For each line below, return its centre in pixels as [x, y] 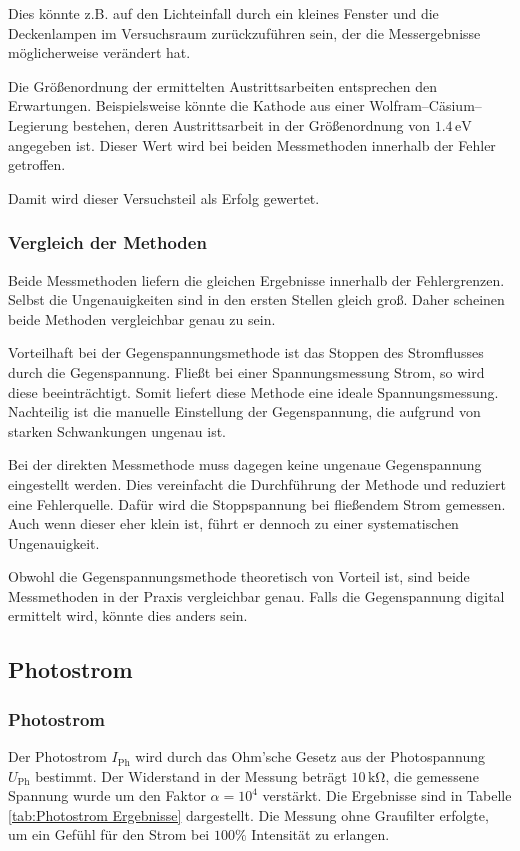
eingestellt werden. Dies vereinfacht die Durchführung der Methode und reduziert [257, 483]
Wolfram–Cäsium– [425, 105]
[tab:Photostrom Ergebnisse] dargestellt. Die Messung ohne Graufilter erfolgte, [248, 814]
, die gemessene [432, 775]
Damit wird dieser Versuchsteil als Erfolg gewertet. [164, 197]
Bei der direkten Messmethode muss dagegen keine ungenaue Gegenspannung [245, 464]
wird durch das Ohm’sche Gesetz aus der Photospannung [310, 756]
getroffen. [37, 164]
